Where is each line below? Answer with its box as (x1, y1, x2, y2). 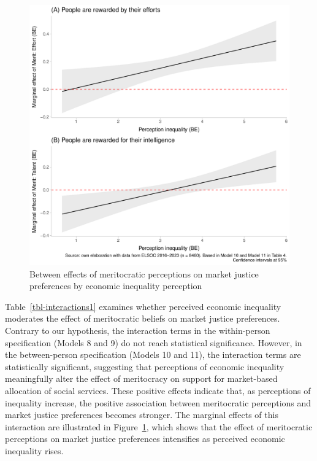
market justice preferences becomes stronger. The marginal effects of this (5, 408, 278, 421)
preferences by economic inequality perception (29, 279, 202, 292)
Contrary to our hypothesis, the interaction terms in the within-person (5, 323, 270, 336)
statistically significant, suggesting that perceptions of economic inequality (5, 360, 285, 373)
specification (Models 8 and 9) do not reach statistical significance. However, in (5, 336, 302, 349)
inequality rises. (5, 444, 64, 457)
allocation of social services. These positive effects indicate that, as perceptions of (5, 384, 311, 397)
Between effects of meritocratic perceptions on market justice (29, 267, 259, 280)
